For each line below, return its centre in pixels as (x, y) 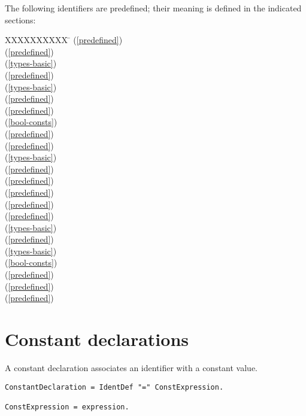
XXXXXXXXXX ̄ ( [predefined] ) (64, 40)
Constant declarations (97, 339)
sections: (20, 19)
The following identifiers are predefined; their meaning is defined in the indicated (153, 8)
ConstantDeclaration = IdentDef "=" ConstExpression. (114, 387)
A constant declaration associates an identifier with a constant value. (131, 367)
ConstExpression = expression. (67, 407)
